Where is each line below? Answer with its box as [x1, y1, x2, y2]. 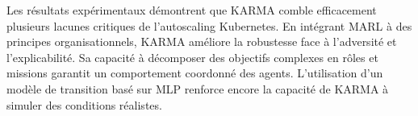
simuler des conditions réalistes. [6, 96, 162, 113]
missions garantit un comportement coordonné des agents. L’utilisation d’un [6, 64, 383, 81]
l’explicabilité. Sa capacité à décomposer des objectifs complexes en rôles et [6, 48, 378, 65]
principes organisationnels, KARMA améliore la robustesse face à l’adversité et [6, 33, 397, 50]
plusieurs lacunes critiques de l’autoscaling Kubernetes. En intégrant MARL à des [6, 17, 412, 34]
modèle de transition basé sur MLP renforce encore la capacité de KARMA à [6, 80, 389, 97]
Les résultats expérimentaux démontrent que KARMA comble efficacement [6, 2, 377, 18]
